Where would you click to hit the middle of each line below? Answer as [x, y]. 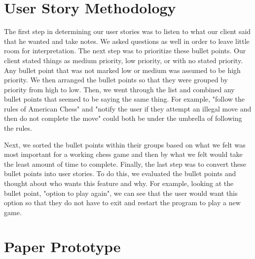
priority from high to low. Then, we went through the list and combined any [119, 89]
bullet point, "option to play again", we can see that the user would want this [121, 193]
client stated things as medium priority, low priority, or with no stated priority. [124, 60]
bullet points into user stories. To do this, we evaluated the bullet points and [120, 173]
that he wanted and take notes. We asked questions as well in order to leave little [127, 41]
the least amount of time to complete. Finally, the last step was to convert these [125, 164]
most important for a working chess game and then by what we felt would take [123, 154]
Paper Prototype [62, 246]
